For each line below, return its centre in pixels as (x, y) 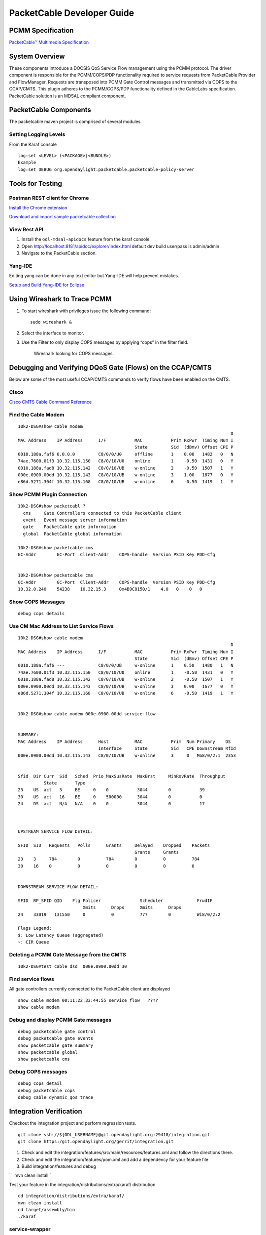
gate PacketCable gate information (70, 527)
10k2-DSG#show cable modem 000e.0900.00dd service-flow (87, 714)
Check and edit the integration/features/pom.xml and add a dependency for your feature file (115, 1159)
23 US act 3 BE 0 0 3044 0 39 (111, 790)
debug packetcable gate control (57, 1031)
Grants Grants (157, 852)
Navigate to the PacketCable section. (59, 253)
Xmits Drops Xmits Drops (132, 907)
